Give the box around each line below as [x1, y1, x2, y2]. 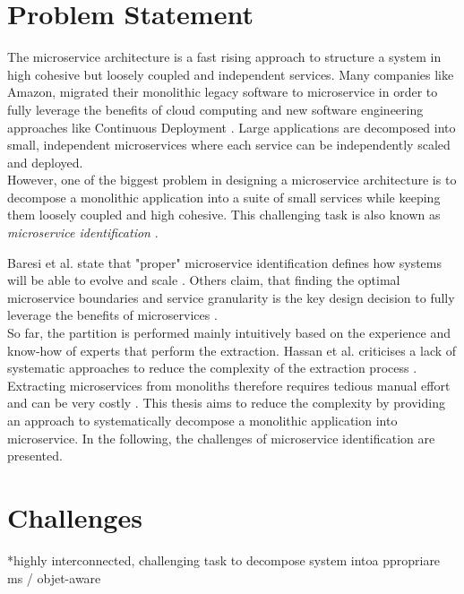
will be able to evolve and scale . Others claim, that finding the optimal [7, 271, 400, 289]
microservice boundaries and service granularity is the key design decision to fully [7, 288, 455, 306]
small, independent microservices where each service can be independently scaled [7, 135, 451, 154]
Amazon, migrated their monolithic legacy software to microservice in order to [7, 82, 438, 101]
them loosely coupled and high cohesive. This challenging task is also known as [7, 205, 441, 224]
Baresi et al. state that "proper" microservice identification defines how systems [7, 253, 443, 271]
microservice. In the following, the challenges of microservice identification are [7, 428, 435, 447]
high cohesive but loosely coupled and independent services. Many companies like [7, 65, 454, 83]
